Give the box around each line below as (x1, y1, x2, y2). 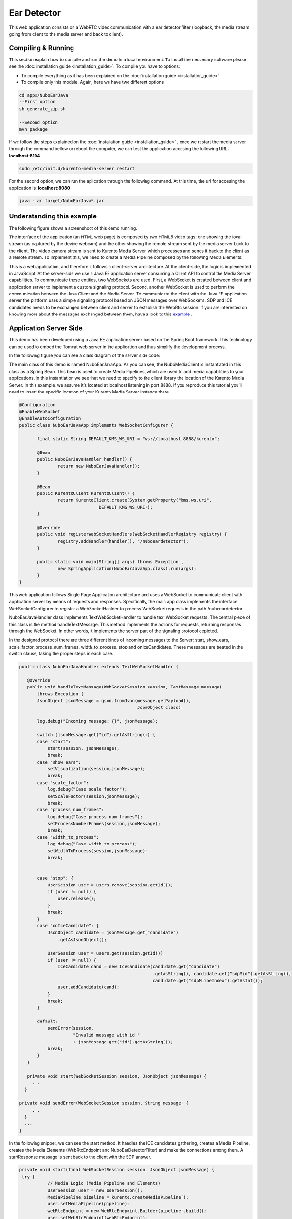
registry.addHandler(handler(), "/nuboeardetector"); (57, 538, 189, 544)
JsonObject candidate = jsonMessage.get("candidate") (47, 930, 179, 936)
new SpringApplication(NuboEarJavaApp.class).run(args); (57, 566, 197, 571)
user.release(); (57, 896, 97, 902)
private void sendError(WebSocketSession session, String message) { (19, 1101, 189, 1106)
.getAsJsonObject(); (57, 937, 107, 942)
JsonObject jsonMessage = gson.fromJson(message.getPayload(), (37, 698, 192, 704)
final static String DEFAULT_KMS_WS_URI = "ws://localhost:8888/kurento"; (37, 436, 220, 441)
